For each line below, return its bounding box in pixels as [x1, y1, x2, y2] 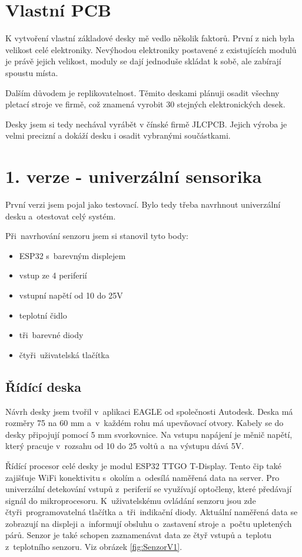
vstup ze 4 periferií [19, 269, 87, 281]
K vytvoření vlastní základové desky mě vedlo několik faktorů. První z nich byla [5, 32, 295, 44]
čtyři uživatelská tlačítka [19, 348, 109, 361]
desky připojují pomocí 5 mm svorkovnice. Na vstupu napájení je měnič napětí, [5, 428, 293, 440]
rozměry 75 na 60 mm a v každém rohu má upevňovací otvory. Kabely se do [5, 417, 284, 429]
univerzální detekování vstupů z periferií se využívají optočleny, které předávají [5, 483, 292, 495]
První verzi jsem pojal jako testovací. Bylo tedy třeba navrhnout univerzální [5, 198, 281, 210]
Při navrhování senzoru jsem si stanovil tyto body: [5, 230, 188, 242]
